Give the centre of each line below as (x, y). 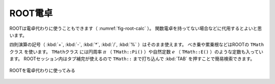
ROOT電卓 (31, 13)
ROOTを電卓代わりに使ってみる (43, 70)
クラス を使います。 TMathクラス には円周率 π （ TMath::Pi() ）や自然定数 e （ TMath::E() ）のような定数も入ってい (136, 52)
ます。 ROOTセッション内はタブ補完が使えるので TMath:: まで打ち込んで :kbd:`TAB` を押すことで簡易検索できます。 (132, 59)
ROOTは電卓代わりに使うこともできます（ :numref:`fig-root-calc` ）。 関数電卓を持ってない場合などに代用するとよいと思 (136, 28)
